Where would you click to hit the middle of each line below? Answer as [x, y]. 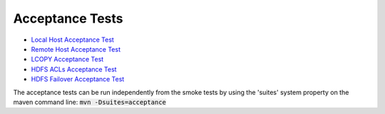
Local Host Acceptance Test [72, 40]
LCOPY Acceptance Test [67, 59]
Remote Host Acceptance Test [76, 49]
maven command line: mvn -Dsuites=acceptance [90, 102]
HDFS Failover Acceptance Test [78, 79]
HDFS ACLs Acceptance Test [74, 69]
